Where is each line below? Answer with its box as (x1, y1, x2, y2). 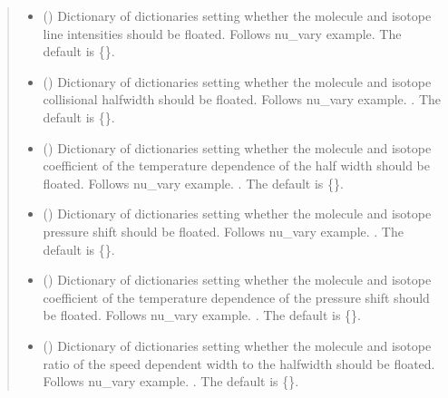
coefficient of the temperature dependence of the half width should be (43, 156, 430, 175)
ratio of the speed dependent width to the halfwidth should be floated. (43, 354, 435, 373)
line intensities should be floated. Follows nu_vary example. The (43, 24, 402, 43)
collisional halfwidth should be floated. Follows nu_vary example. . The (43, 90, 441, 109)
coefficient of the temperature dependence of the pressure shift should (43, 287, 430, 306)
